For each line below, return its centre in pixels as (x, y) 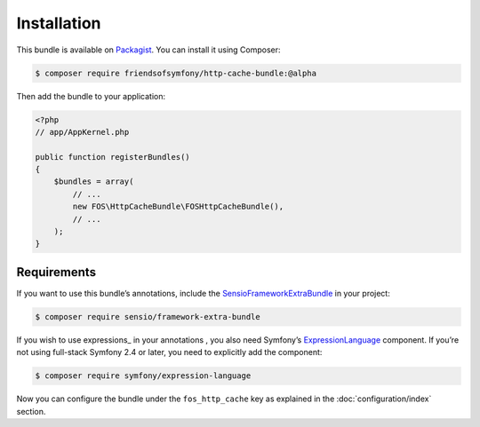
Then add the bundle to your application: (91, 96)
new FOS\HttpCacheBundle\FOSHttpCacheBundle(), (178, 207)
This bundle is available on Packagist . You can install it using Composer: (148, 50)
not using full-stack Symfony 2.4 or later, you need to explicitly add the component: (169, 352)
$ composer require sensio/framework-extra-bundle (148, 316)
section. (31, 411)
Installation (59, 23)
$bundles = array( (94, 182)
